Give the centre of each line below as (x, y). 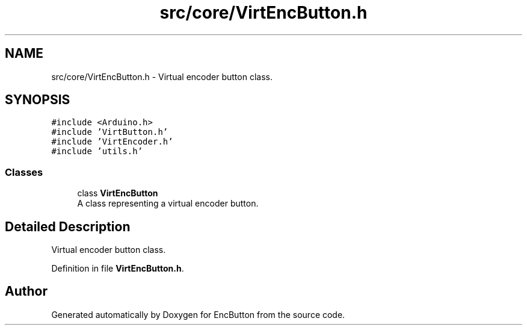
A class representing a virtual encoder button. (168, 204)
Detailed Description (68, 226)
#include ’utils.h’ (97, 151)
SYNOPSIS (38, 100)
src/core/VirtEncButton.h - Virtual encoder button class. (162, 76)
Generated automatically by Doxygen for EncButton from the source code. (198, 314)
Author (26, 291)
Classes (24, 172)
